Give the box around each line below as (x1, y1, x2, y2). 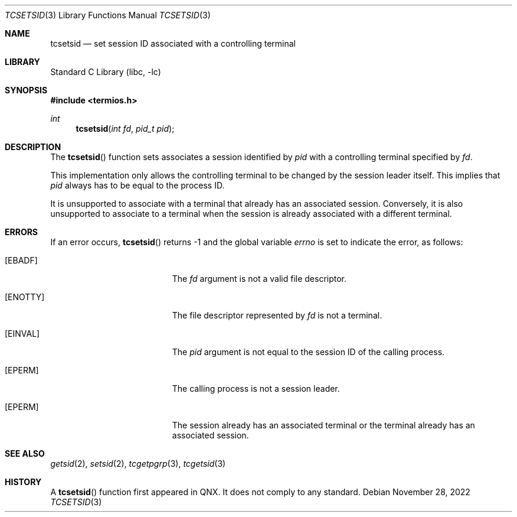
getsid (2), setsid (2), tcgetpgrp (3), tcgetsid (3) (50, 459, 226, 469)
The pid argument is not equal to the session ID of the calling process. (172, 347, 445, 357)
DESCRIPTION (5, 142, 61, 152)
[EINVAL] (5, 329, 40, 339)
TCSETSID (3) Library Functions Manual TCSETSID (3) (5, 10, 211, 20)
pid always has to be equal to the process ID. (50, 180, 225, 190)
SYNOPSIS (5, 85, 48, 95)
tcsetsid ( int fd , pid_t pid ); (76, 123, 175, 134)
